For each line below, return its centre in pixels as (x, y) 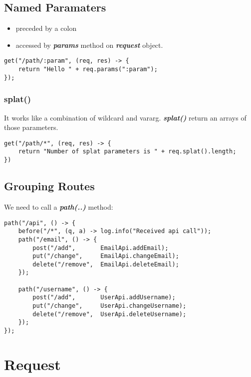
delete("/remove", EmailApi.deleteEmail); (106, 264)
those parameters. (31, 127)
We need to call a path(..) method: (59, 206)
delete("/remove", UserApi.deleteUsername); (110, 314)
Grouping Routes (49, 186)
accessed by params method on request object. (89, 45)
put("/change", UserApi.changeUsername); (110, 306)
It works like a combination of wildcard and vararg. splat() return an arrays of (125, 117)
